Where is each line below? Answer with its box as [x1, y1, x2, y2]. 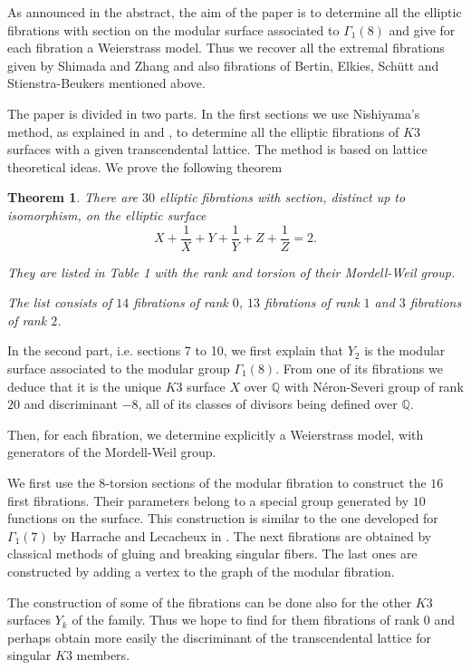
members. [76, 646, 130, 665]
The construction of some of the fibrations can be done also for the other [7, 592, 412, 611]
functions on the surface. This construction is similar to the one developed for [7, 509, 438, 528]
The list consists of [7, 293, 112, 312]
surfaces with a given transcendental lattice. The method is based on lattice [7, 140, 428, 159]
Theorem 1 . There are [7, 188, 139, 207]
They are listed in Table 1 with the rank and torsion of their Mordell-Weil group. [7, 262, 456, 281]
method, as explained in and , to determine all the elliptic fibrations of [7, 121, 399, 141]
